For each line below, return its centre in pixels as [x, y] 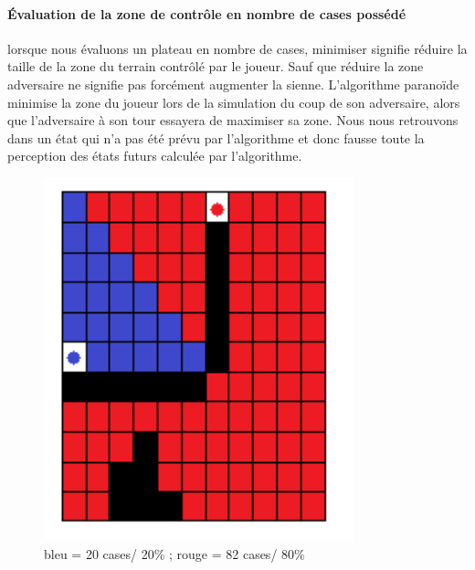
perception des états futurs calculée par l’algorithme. [155, 156]
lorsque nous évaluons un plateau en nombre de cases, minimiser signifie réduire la [237, 48]
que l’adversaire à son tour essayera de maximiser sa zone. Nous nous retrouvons [233, 120]
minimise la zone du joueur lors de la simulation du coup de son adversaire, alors [234, 102]
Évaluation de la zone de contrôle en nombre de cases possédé [207, 13]
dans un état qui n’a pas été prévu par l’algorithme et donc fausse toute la [216, 137]
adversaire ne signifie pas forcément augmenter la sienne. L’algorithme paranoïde [233, 84]
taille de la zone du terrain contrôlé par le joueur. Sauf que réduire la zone [216, 66]
